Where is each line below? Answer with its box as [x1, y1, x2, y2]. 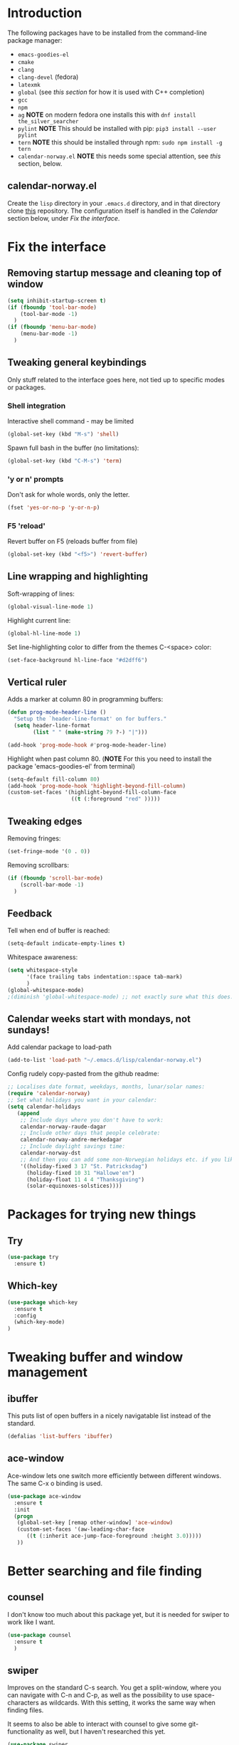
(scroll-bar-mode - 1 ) [20, 881, 84, 888]
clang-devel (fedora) [17, 73, 79, 81]
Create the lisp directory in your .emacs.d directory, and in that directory [7, 199, 221, 207]
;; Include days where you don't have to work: [20, 1116, 164, 1124]
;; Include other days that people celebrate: [20, 1129, 161, 1137]
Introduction [7, 5, 83, 21]
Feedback [7, 907, 53, 919]
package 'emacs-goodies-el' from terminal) [7, 761, 136, 770]
